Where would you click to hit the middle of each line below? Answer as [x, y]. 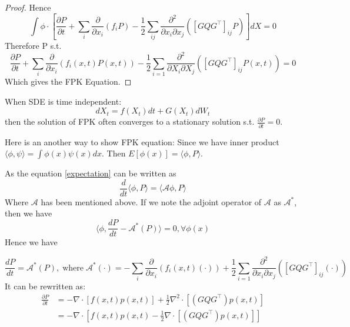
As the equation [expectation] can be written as [91, 173]
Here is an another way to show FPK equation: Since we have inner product [142, 141]
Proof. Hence [28, 7]
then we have [29, 213]
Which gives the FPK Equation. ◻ [68, 81]
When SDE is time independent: [63, 101]
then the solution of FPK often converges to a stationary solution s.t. [130, 121]
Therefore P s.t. [33, 46]
